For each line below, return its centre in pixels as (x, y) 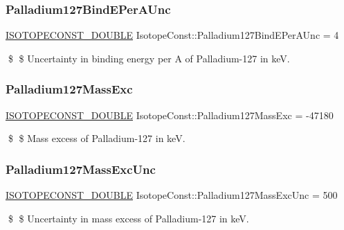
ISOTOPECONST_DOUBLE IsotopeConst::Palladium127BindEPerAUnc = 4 (172, 35)
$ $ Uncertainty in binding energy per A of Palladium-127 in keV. (149, 58)
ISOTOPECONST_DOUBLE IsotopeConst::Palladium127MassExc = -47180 (170, 115)
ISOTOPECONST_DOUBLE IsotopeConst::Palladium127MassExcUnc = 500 (172, 195)
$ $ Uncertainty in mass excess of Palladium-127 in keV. (128, 218)
